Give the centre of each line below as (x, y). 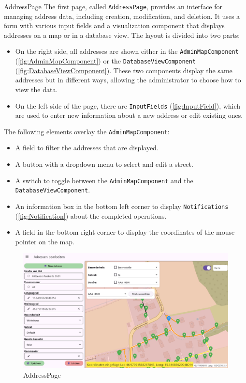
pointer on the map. (45, 241)
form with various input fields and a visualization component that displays (114, 25)
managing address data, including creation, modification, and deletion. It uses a (122, 16)
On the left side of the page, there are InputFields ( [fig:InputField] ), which (128, 105)
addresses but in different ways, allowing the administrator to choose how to (128, 80)
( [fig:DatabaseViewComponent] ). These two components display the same (124, 70)
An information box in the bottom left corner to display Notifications (122, 206)
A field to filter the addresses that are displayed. (87, 148)
